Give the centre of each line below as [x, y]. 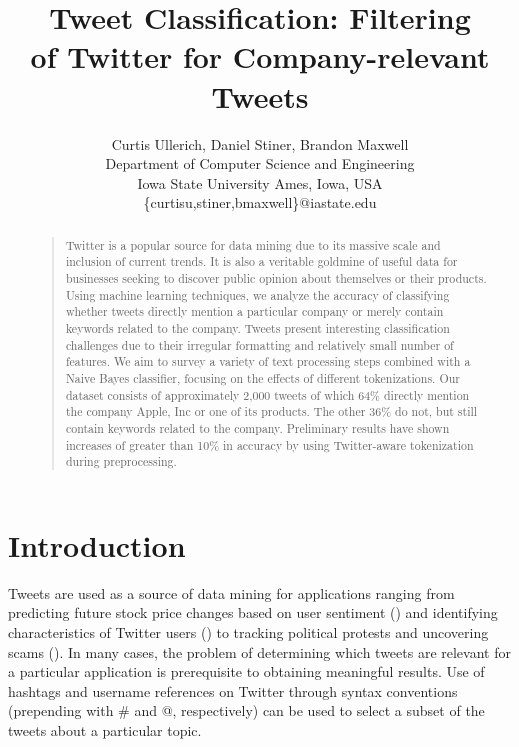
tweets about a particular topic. [105, 729]
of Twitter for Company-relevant [260, 56]
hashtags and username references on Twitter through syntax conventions [233, 690]
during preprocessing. [121, 461]
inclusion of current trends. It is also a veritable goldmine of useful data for [261, 261]
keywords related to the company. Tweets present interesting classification [257, 327]
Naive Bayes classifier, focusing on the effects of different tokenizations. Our [262, 377]
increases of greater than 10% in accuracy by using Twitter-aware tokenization [269, 444]
